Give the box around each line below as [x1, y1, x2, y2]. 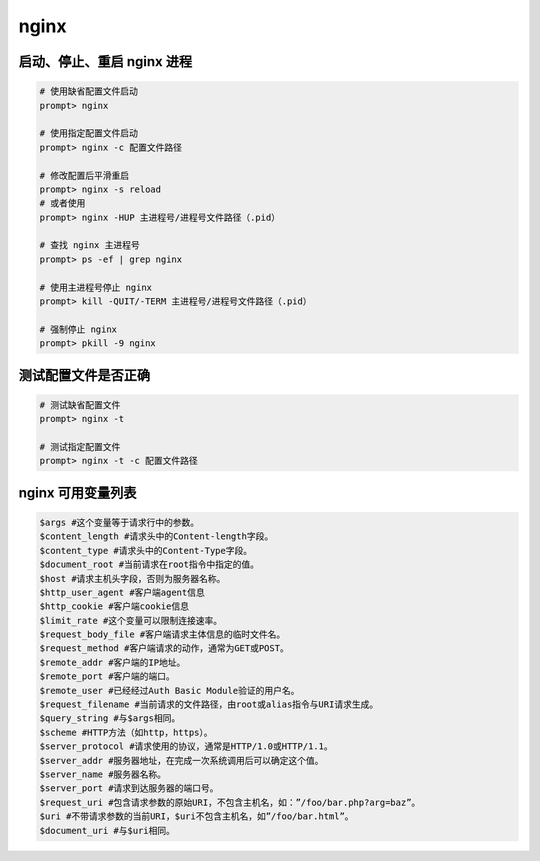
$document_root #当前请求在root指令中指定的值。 [39, 559, 260, 570]
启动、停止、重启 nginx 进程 [18, 53, 193, 70]
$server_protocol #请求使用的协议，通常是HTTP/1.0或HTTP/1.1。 [39, 741, 334, 752]
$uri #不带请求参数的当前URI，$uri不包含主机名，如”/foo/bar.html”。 [39, 811, 354, 822]
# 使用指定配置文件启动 [39, 128, 139, 139]
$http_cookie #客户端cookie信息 [39, 601, 190, 612]
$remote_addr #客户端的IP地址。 [39, 656, 186, 668]
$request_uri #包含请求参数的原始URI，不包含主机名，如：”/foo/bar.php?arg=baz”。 [39, 796, 421, 808]
